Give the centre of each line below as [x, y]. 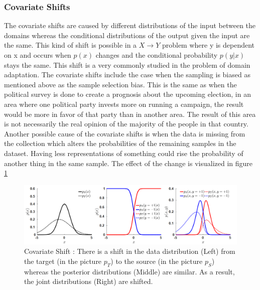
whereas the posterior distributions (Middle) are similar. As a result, [129, 271]
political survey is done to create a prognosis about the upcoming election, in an [127, 94]
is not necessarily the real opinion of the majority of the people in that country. [126, 124]
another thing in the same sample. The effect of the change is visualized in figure [128, 163]
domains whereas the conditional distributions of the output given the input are [127, 35]
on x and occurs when [38, 55]
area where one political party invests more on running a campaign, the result [124, 104]
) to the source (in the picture [157, 261]
